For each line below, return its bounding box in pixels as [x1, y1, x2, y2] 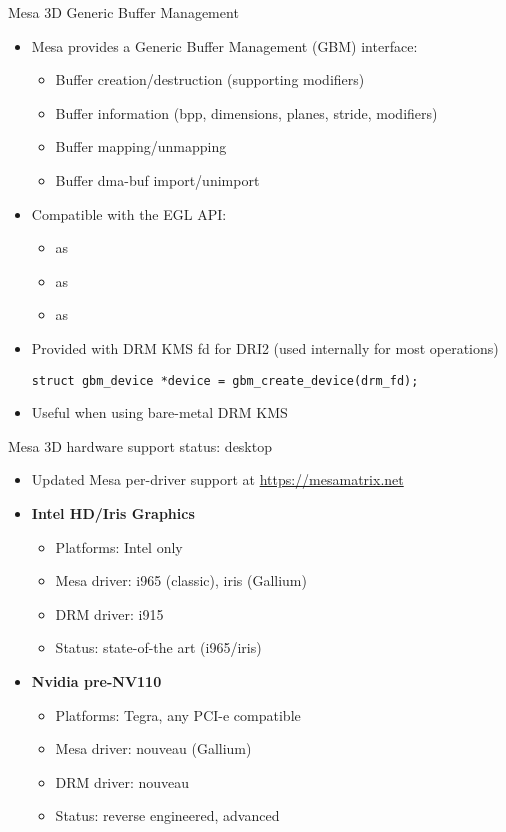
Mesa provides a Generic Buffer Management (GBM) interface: [31, 35, 418, 56]
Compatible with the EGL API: [31, 203, 227, 224]
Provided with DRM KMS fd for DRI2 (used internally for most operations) [31, 337, 499, 358]
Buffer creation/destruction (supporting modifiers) [55, 69, 365, 90]
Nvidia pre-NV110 [31, 670, 162, 691]
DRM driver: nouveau [55, 771, 190, 792]
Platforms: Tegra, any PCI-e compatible [55, 704, 301, 725]
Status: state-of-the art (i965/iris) [55, 637, 262, 658]
